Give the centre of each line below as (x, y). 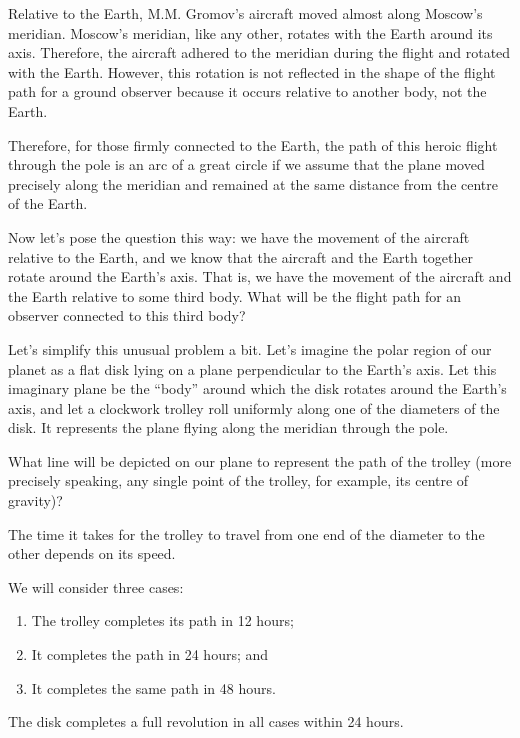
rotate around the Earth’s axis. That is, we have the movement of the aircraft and (260, 276)
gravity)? (35, 500)
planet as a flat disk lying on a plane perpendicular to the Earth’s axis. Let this (252, 368)
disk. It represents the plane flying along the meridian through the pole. (228, 427)
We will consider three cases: (96, 586)
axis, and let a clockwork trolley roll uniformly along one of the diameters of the (254, 407)
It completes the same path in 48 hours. (153, 687)
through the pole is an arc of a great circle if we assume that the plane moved (246, 164)
